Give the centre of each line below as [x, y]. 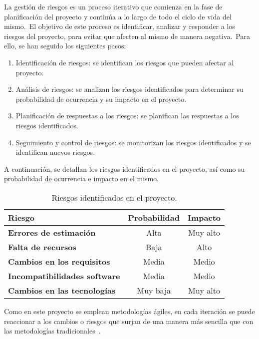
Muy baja [154, 290]
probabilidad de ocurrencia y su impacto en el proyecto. [101, 99]
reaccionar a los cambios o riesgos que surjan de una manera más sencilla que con [129, 321]
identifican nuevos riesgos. [55, 152]
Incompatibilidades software [64, 276]
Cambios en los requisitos [59, 261]
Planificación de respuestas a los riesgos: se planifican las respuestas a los [127, 116]
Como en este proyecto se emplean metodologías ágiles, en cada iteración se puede [129, 311]
